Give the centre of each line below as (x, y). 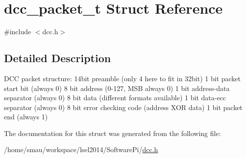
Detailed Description (58, 58)
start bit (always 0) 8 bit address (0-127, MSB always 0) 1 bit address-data (117, 88)
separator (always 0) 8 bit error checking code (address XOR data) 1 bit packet (123, 107)
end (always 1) (26, 117)
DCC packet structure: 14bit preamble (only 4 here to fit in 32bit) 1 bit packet (123, 78)
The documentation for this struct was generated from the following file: (112, 133)
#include (18, 32)
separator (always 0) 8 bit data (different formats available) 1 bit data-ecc (115, 98)
